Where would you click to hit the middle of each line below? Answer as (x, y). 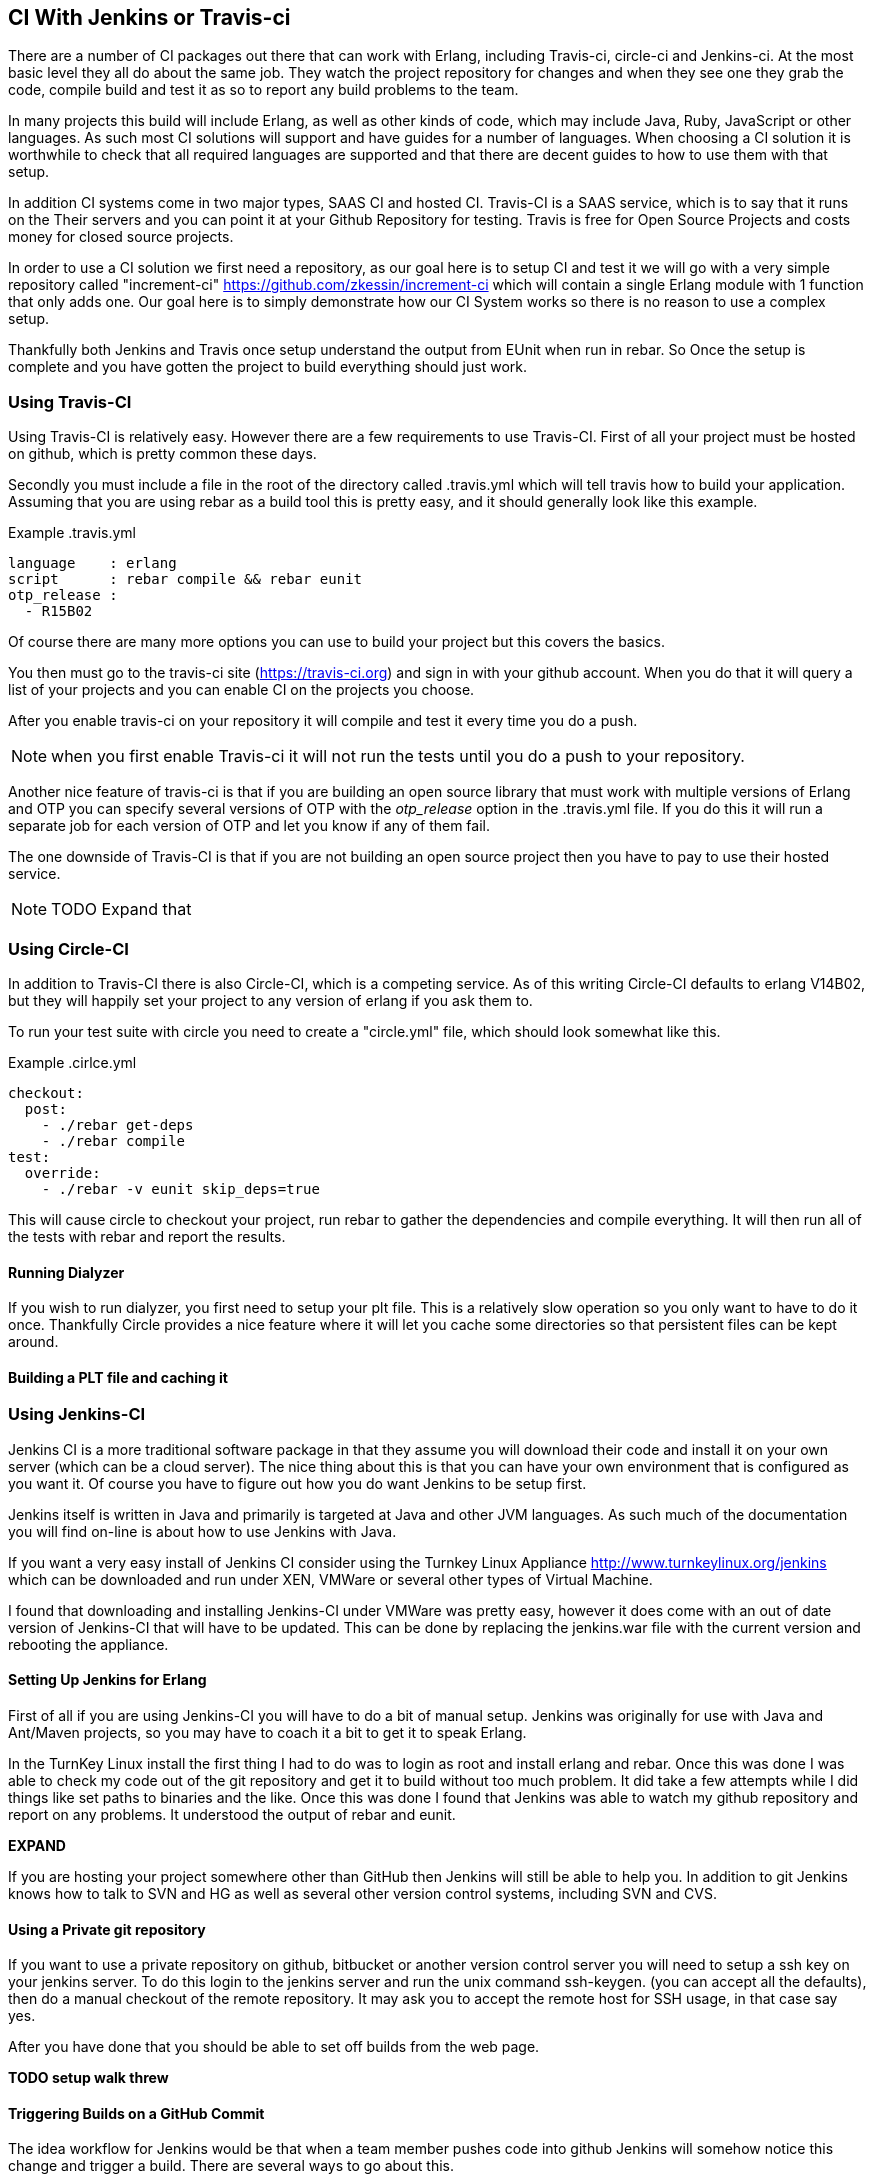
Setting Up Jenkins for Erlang (107, 1680)
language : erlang (92, 563)
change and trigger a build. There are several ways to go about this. (231, 2166)
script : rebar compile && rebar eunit (185, 579)
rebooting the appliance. (88, 1644)
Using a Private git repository (107, 1929)
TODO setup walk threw (88, 2078)
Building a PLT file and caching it (118, 1377)
